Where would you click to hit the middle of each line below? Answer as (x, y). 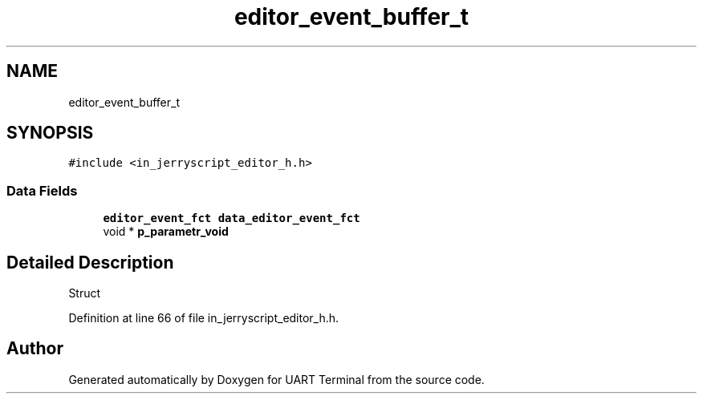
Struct (85, 293)
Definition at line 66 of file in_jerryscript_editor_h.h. (204, 318)
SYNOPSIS (50, 133)
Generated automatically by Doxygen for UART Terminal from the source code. (276, 379)
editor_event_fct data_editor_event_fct (232, 218)
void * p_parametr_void (166, 232)
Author (35, 349)
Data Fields (42, 190)
